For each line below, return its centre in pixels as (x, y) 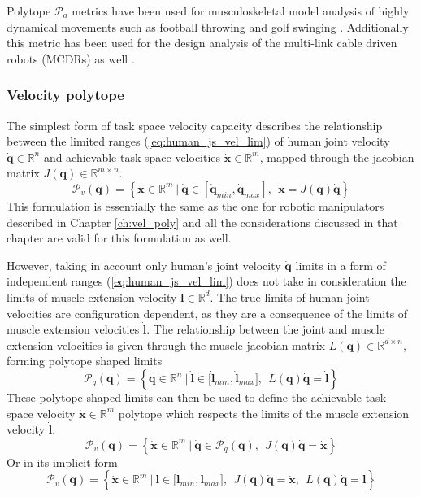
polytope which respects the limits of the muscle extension (264, 413)
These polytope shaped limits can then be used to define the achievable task (197, 397)
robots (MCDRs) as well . (71, 58)
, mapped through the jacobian (337, 157)
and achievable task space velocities (132, 157)
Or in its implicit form (62, 462)
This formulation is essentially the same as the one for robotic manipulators (195, 205)
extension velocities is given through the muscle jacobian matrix (166, 344)
